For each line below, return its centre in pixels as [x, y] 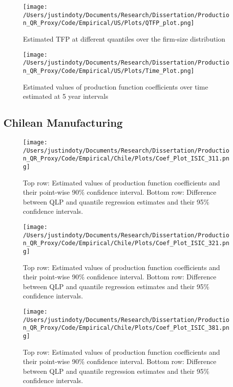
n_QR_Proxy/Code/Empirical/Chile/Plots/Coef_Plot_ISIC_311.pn [126, 159]
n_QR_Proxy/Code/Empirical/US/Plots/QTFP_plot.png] [109, 23]
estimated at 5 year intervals [66, 96]
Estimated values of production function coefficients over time [116, 86]
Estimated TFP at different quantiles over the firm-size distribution [124, 38]
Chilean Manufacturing [63, 123]
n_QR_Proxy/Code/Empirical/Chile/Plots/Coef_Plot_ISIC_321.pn [126, 243]
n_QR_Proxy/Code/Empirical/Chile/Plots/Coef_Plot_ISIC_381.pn [126, 328]
